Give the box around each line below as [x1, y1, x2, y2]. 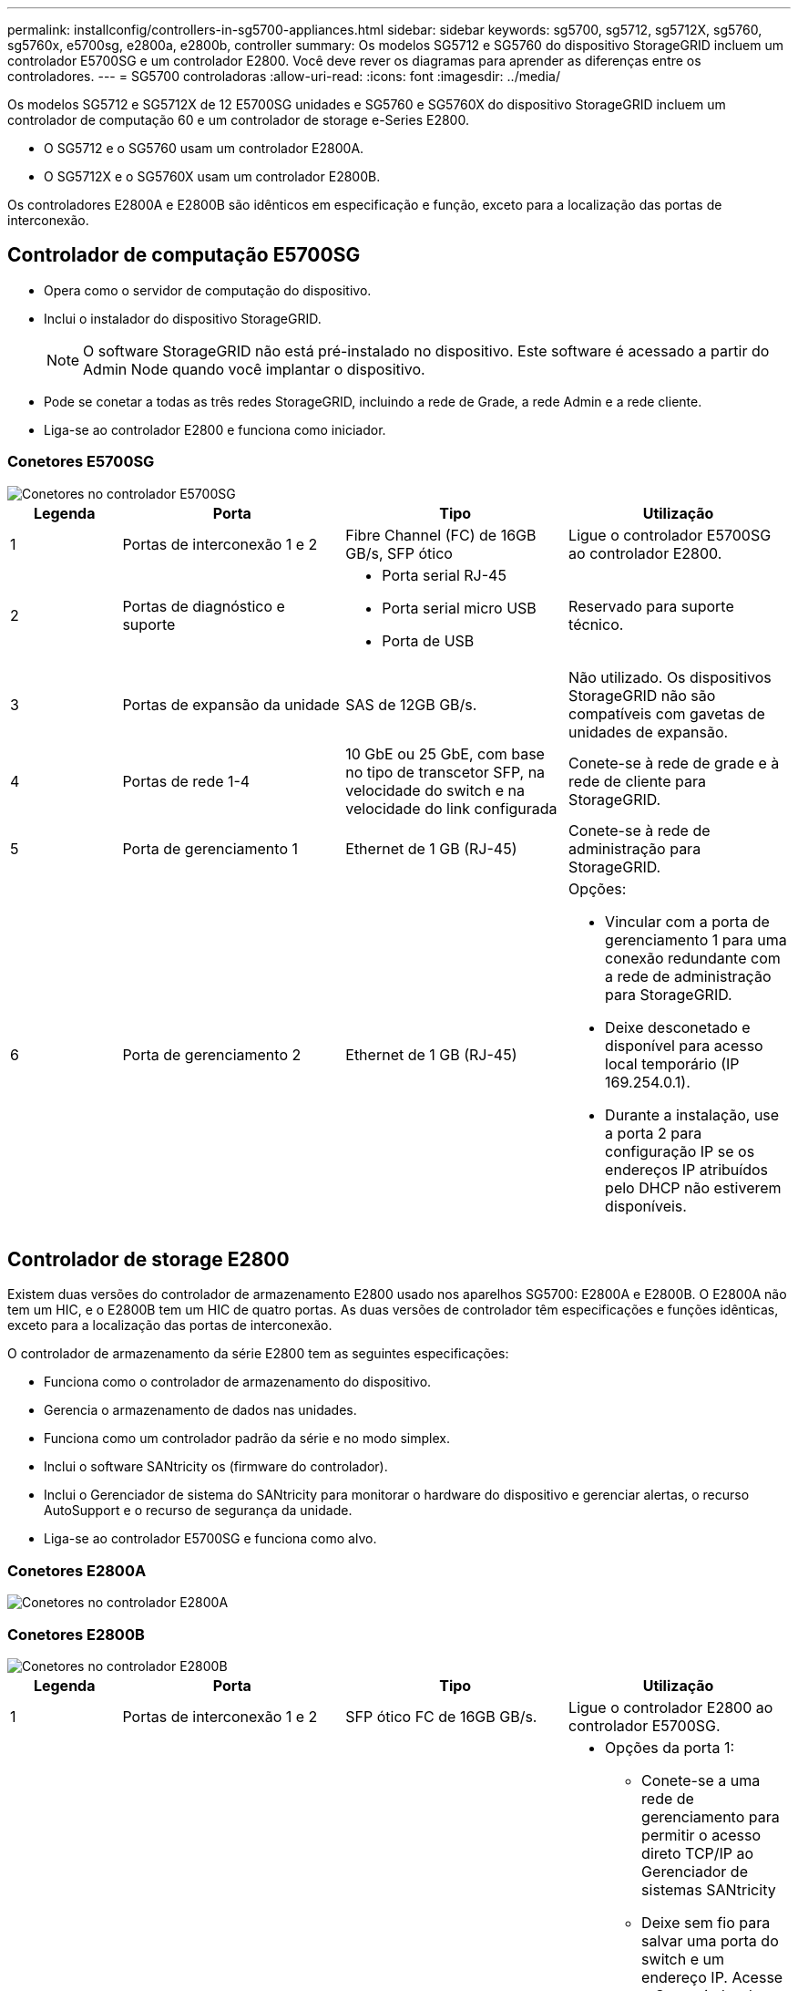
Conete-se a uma [641, 1770, 761, 1790]
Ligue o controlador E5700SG [568, 525, 772, 544]
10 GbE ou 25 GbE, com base [345, 744, 545, 763]
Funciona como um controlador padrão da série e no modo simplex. [44, 1430, 450, 1447]
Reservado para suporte [568, 596, 734, 615]
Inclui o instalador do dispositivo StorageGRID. [44, 310, 322, 326]
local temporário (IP [605, 1054, 740, 1073]
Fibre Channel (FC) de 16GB [345, 525, 537, 544]
